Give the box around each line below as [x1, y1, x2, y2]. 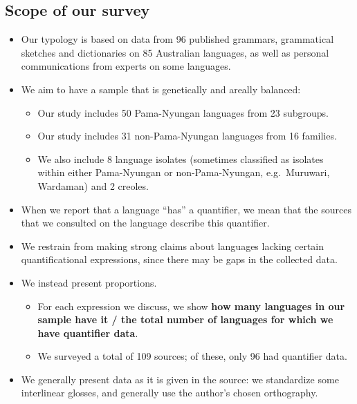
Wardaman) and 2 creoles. [37, 178, 149, 193]
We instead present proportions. [21, 275, 157, 289]
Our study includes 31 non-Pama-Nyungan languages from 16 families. [37, 128, 337, 143]
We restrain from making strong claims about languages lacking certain [21, 238, 324, 253]
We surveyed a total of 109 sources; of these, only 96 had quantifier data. [37, 349, 347, 363]
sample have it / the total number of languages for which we [37, 312, 333, 327]
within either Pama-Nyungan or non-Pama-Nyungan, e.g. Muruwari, [37, 165, 330, 180]
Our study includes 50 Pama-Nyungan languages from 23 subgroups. [37, 105, 329, 119]
